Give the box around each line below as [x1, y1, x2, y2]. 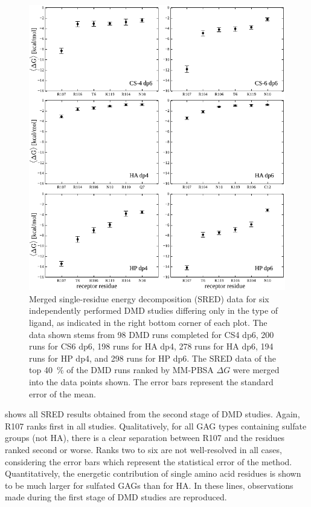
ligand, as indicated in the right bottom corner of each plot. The [29, 316, 268, 329]
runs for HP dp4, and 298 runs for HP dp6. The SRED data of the [29, 351, 276, 364]
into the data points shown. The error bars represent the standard [29, 375, 274, 388]
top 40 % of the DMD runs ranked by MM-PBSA [29, 363, 214, 376]
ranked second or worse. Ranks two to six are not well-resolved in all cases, [5, 443, 282, 456]
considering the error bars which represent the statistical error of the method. [5, 455, 292, 468]
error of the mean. [29, 387, 96, 400]
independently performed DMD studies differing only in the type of [29, 304, 278, 317]
